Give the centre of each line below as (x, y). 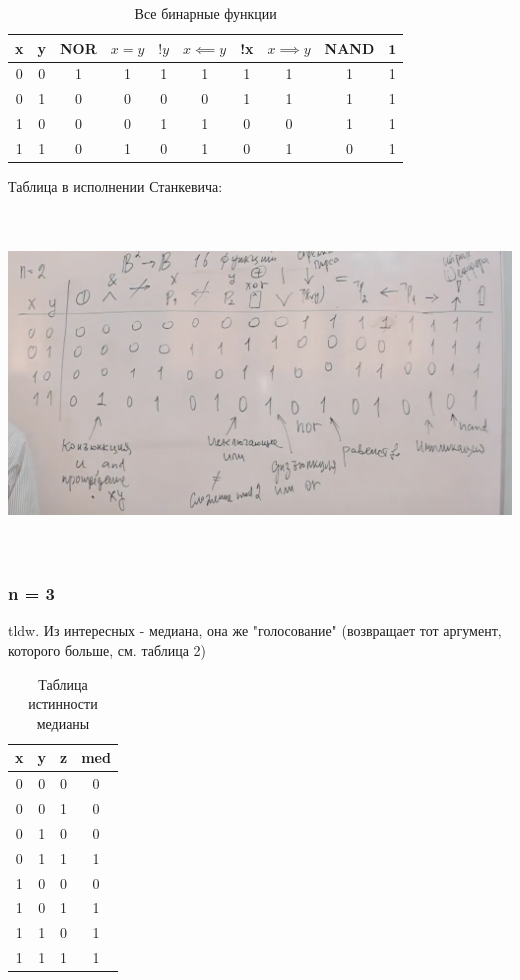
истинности (63, 703)
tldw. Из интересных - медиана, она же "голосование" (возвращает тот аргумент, (255, 630)
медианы (63, 722)
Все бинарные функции (205, 13)
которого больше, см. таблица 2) (107, 649)
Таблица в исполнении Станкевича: (115, 186)
